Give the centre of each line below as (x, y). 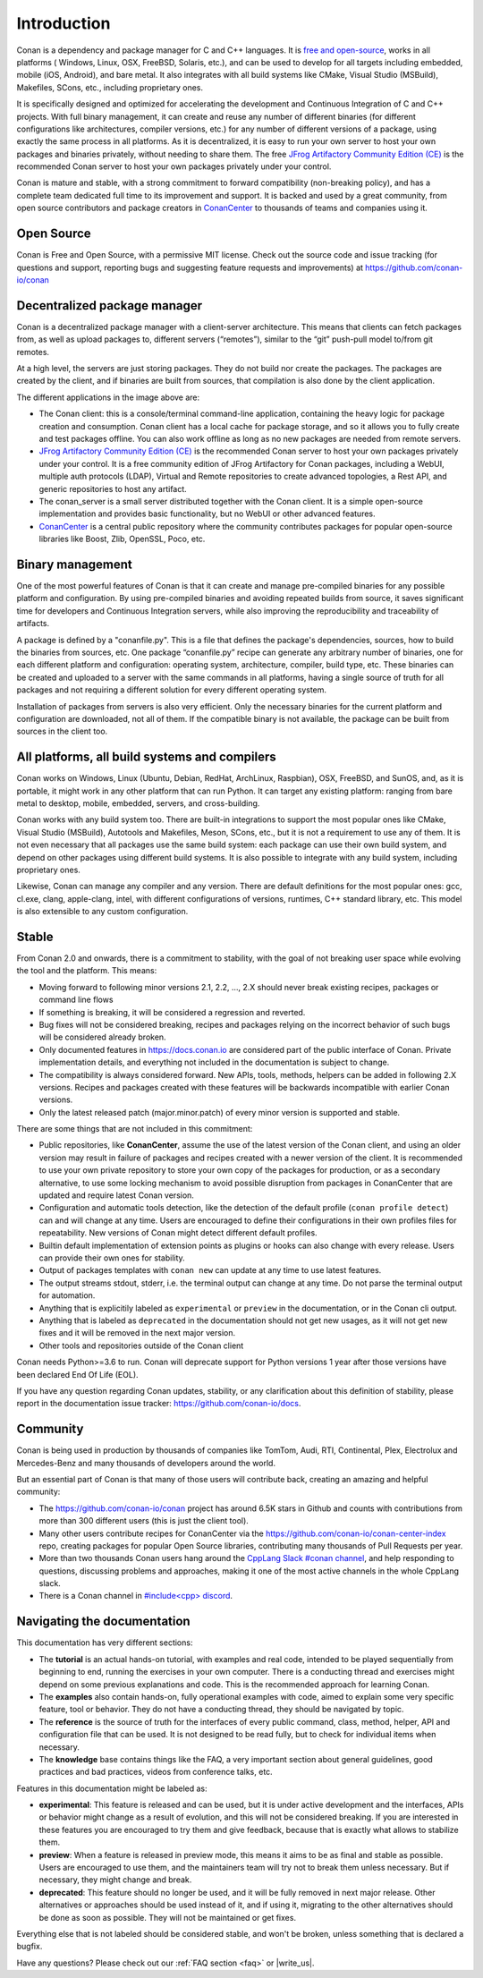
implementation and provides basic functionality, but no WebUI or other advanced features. (207, 514)
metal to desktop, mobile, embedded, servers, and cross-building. (138, 803)
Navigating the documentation (104, 1621)
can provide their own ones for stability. (112, 1258)
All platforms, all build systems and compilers (146, 757)
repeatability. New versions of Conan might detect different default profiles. (178, 1233)
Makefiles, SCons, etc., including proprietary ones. (110, 87)
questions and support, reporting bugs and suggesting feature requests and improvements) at (190, 267)
